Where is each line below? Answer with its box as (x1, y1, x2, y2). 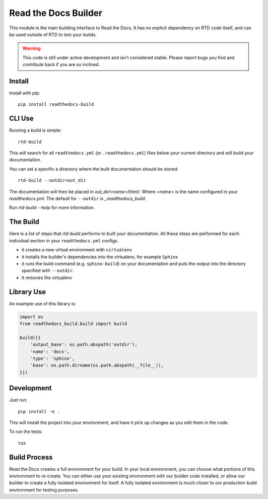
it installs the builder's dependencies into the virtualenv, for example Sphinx (21, 254, 178, 260)
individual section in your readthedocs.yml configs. (9, 237, 119, 243)
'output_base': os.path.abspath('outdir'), (30, 342, 137, 348)
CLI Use (9, 114, 34, 123)
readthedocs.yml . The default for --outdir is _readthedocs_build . (9, 196, 146, 202)
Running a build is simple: (9, 127, 62, 134)
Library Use (9, 287, 46, 296)
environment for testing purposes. (9, 487, 79, 493)
